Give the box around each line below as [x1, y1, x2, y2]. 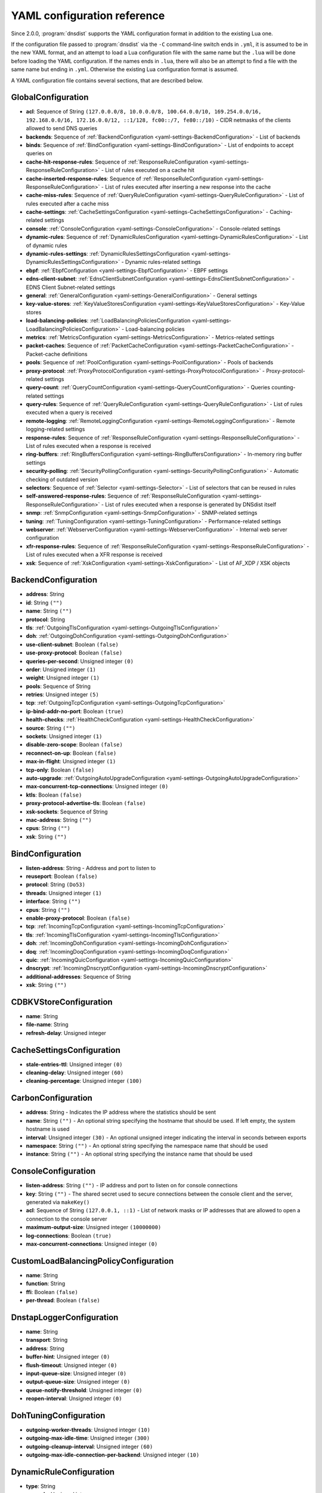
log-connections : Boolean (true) [26, 1232, 112, 1239]
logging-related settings [26, 426, 85, 433]
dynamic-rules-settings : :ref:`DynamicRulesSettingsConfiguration [26, 250, 190, 257]
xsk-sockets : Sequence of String [26, 808, 108, 815]
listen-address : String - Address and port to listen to [26, 864, 156, 871]
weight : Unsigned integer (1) [26, 674, 100, 681]
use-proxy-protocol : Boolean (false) [26, 649, 123, 656]
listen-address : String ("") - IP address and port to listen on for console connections [26, 1182, 238, 1189]
